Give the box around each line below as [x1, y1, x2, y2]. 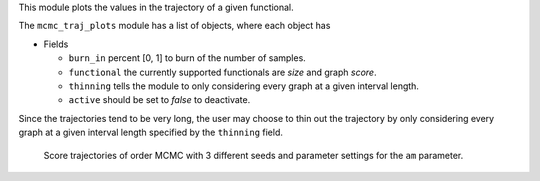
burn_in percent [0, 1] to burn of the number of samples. [68, 52, 307, 64]
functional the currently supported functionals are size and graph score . [68, 66, 377, 78]
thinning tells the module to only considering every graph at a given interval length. [68, 80, 420, 92]
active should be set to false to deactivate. [68, 94, 251, 106]
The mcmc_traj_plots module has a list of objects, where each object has [18, 20, 331, 32]
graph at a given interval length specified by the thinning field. [18, 126, 284, 139]
